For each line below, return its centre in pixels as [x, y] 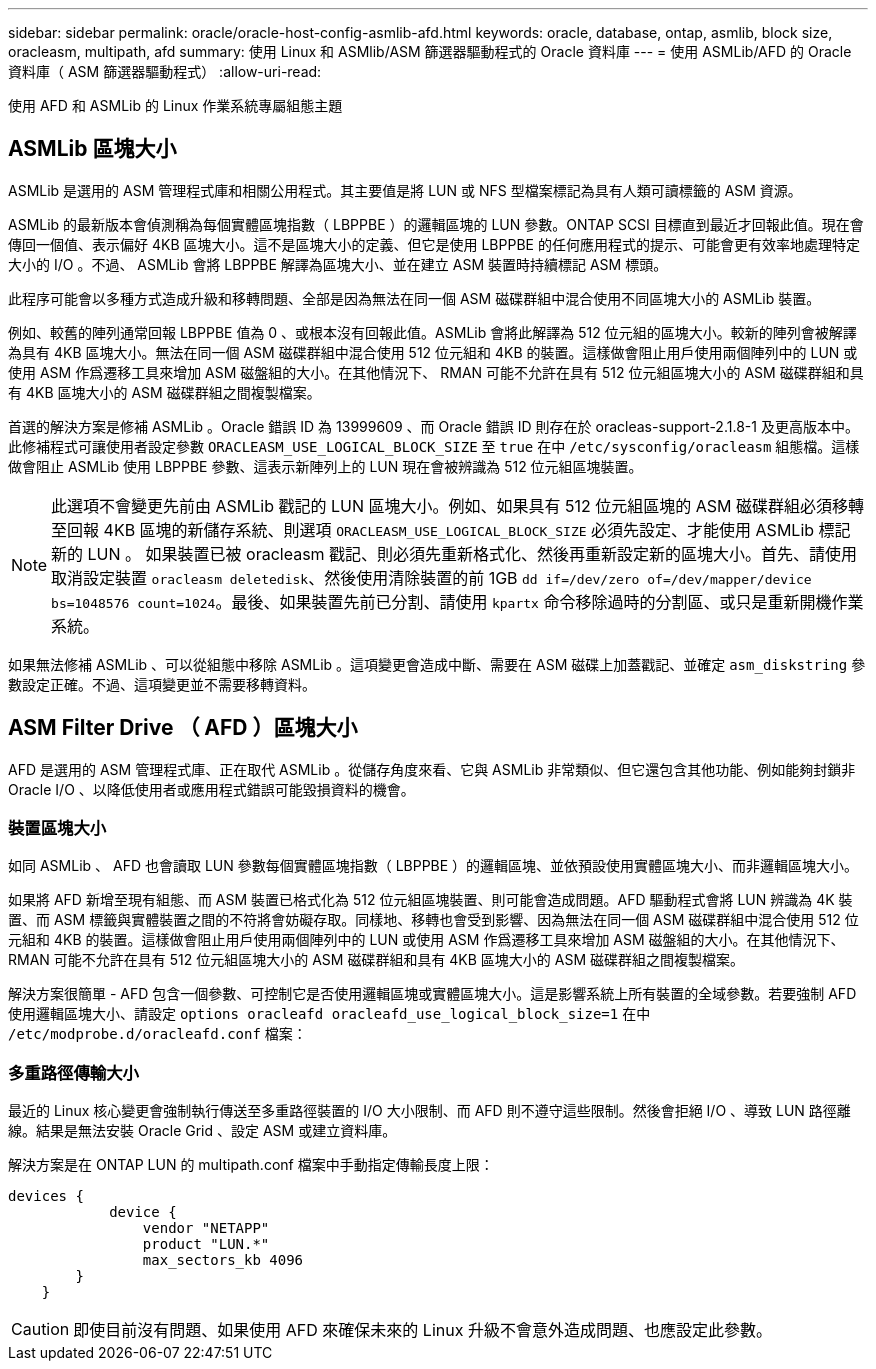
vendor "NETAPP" [206, 1228]
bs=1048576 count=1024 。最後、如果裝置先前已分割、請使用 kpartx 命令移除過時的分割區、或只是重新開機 [441, 601]
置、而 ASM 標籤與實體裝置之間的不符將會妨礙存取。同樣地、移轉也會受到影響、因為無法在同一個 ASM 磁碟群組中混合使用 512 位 [433, 920]
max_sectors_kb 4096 [223, 1260]
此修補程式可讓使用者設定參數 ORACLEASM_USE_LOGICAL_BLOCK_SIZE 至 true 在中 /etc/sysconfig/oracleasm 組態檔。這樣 [434, 446]
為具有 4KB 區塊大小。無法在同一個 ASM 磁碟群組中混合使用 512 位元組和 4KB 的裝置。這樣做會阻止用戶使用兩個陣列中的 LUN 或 [433, 352]
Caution [40, 1329]
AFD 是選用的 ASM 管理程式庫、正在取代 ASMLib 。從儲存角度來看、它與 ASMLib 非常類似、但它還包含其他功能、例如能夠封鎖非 [432, 769]
